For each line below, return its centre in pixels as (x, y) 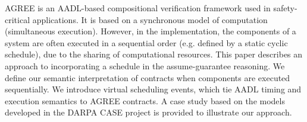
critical (18, 19)
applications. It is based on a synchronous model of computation (150, 19)
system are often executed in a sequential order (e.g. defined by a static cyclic (146, 42)
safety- (285, 8)
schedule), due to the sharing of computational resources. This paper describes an (154, 54)
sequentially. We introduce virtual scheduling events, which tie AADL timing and (153, 89)
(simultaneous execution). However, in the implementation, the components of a (151, 31)
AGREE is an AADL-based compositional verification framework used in (138, 8)
